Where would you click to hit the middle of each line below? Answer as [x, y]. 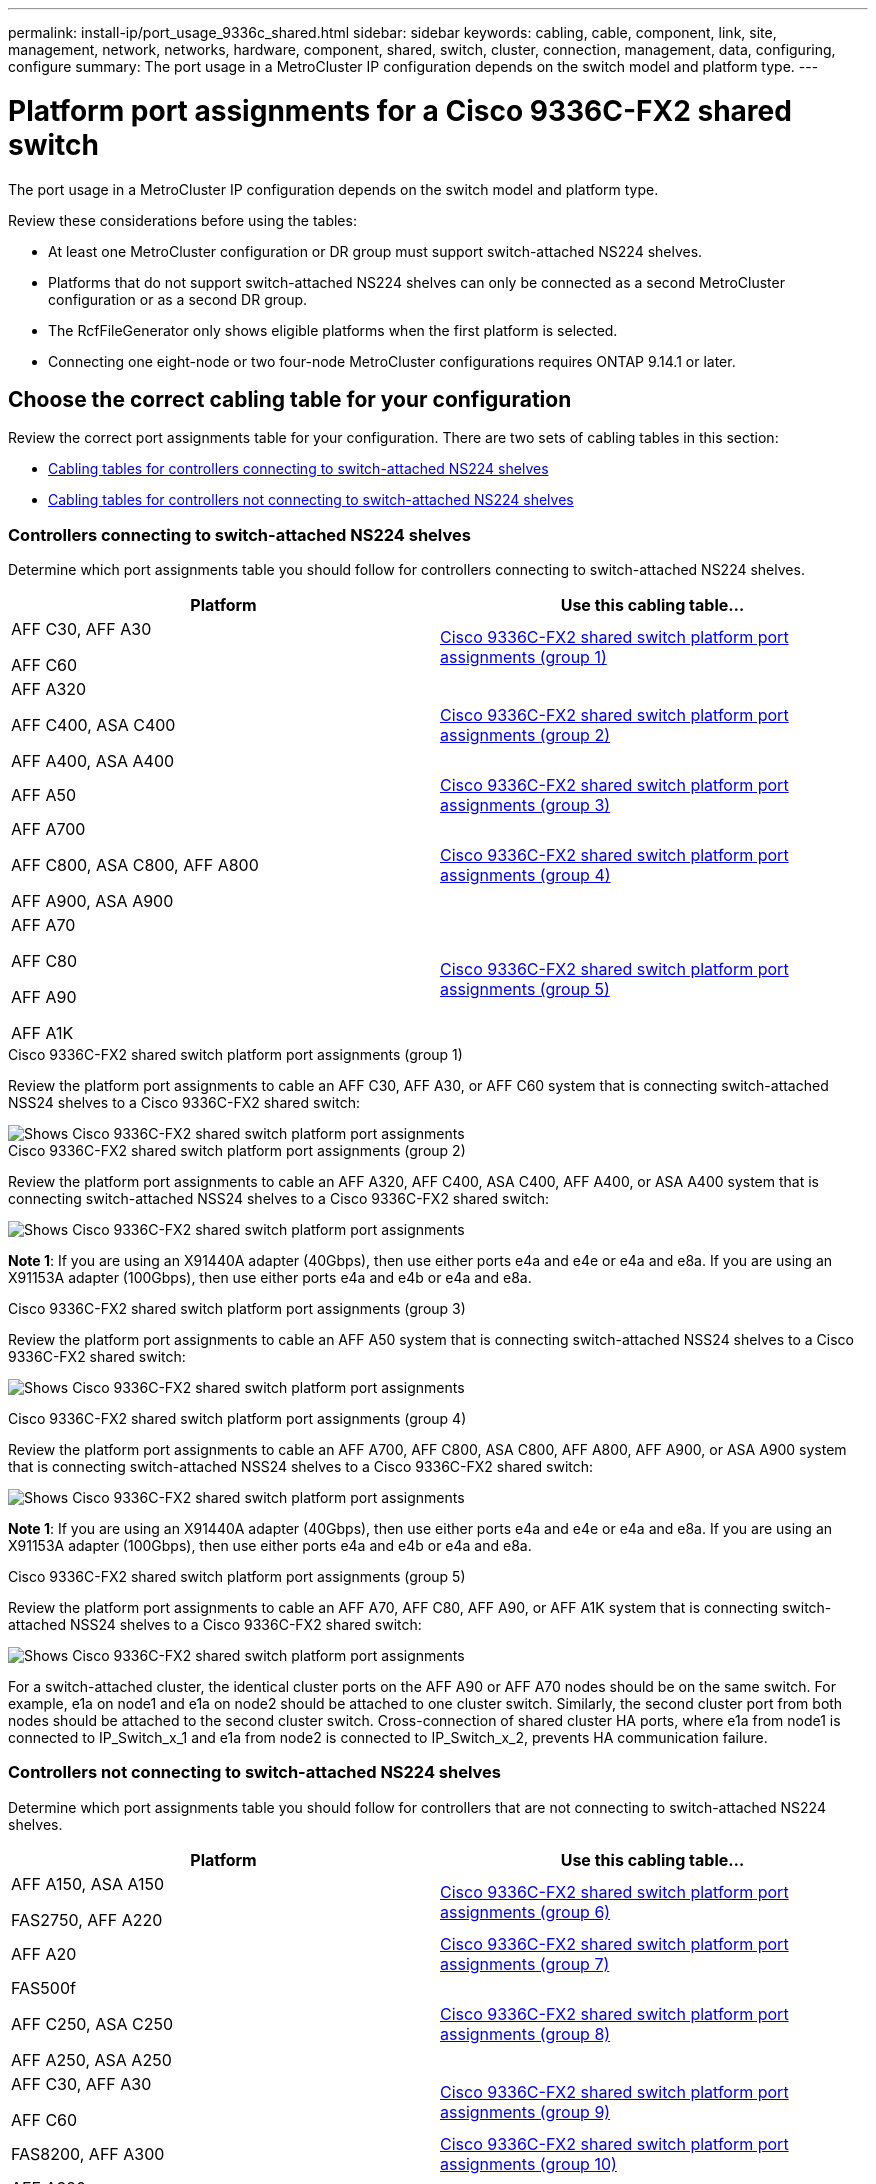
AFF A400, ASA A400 [93, 761]
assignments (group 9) [525, 2111]
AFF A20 [44, 1953]
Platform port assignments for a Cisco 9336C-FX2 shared [400, 110]
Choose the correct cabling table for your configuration [290, 399]
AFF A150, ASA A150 [88, 1883]
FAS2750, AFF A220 [87, 1919]
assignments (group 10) [528, 2163]
